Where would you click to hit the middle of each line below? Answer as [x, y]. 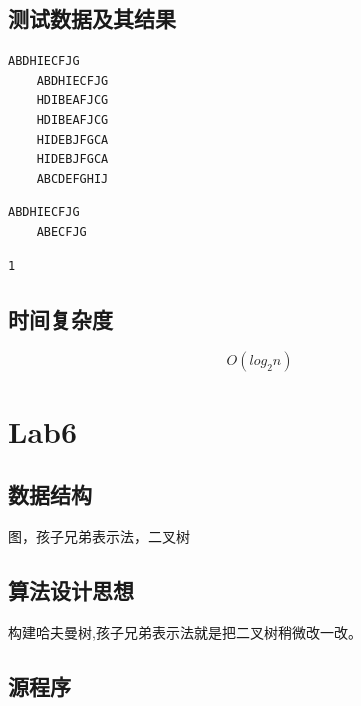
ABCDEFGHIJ [72, 178]
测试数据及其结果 [92, 18]
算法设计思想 [71, 589]
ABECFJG [61, 231]
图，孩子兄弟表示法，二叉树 [99, 535]
